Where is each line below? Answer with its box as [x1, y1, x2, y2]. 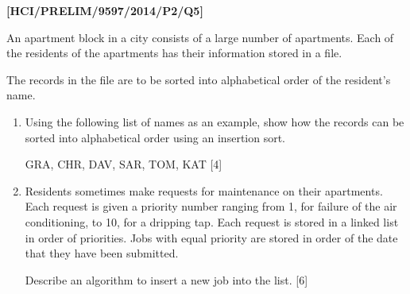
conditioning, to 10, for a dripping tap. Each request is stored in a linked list [25, 213, 399, 230]
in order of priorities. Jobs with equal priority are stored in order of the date [25, 229, 398, 246]
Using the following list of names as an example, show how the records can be [25, 113, 404, 130]
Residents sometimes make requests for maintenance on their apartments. [25, 182, 383, 199]
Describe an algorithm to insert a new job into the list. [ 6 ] [25, 271, 308, 288]
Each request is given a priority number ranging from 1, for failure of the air [25, 198, 397, 215]
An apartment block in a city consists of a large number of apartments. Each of [6, 29, 394, 45]
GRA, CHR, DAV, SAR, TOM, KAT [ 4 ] [25, 156, 222, 172]
